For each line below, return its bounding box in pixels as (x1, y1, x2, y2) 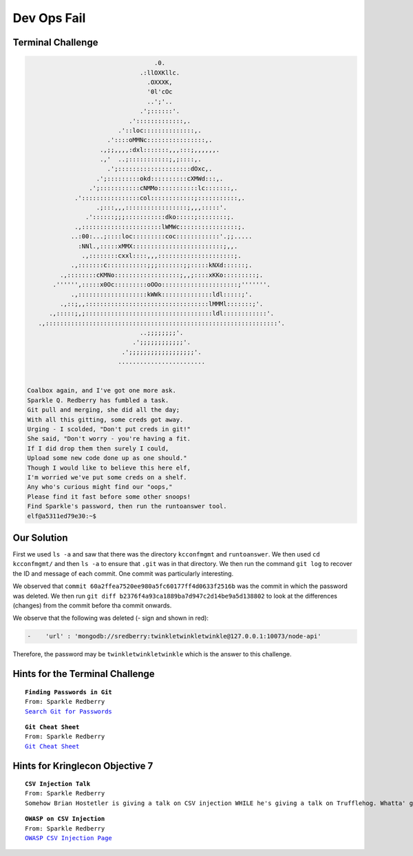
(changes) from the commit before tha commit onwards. (12, 601, 172, 609)
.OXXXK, (147, 78, 173, 86)
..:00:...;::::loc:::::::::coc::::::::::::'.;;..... (70, 233, 253, 240)
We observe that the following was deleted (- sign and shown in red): (12, 614, 209, 623)
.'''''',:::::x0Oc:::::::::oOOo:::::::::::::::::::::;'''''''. (52, 281, 271, 289)
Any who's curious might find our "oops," (27, 483, 173, 491)
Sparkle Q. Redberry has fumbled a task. (27, 396, 169, 404)
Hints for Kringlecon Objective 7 (12, 760, 153, 771)
